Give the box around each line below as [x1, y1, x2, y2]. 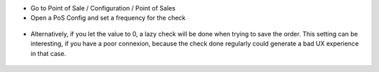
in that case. [30, 49, 67, 57]
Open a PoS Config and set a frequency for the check [30, 14, 186, 22]
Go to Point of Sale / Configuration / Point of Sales [30, 4, 175, 12]
